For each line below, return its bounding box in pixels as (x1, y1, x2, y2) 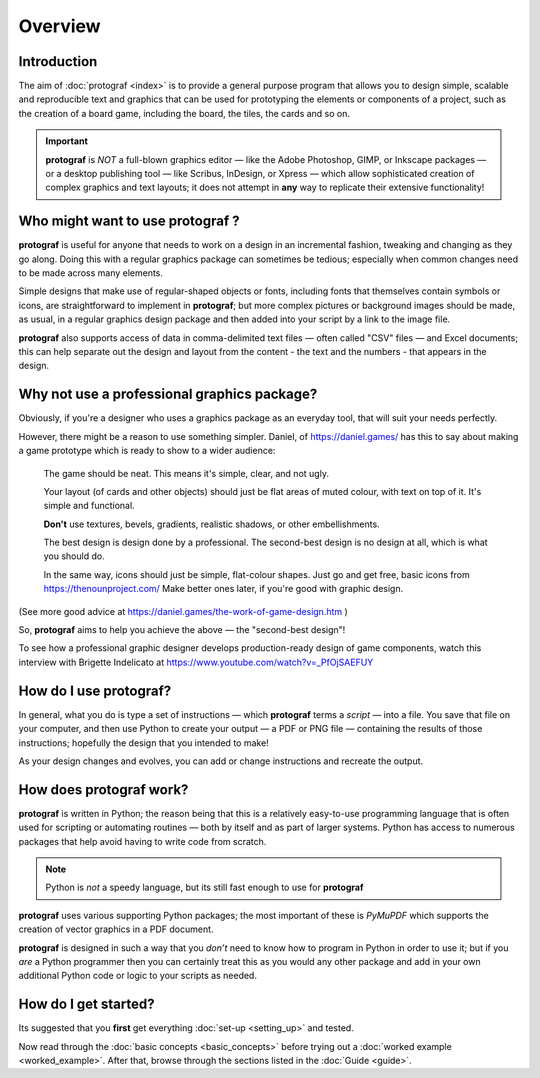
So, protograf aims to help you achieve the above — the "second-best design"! (18, 624, 346, 636)
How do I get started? (18, 996, 155, 1013)
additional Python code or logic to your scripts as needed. (18, 970, 257, 982)
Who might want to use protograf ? (18, 213, 240, 230)
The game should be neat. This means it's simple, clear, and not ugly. (43, 467, 330, 479)
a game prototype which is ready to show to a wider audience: (18, 445, 276, 457)
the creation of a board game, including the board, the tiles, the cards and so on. (18, 107, 350, 119)
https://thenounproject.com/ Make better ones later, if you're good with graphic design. (43, 583, 404, 595)
